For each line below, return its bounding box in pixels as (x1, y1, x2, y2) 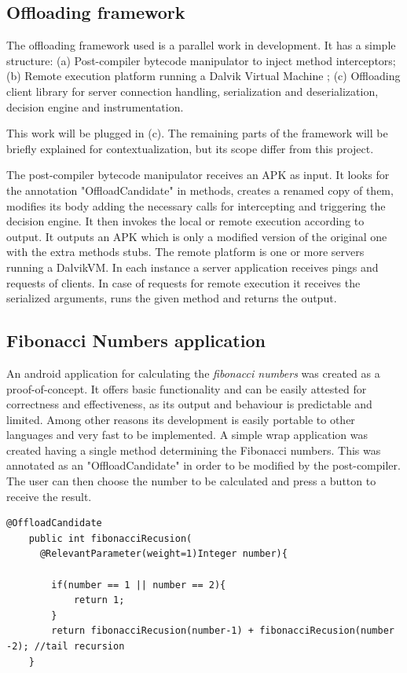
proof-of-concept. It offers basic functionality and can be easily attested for (6, 380, 367, 397)
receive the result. (6, 488, 92, 504)
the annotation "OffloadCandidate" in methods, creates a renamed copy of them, (6, 181, 394, 198)
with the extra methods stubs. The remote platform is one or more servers (6, 243, 365, 260)
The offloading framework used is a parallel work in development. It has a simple (6, 37, 396, 53)
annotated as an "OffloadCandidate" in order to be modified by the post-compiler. (6, 457, 401, 474)
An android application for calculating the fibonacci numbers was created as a (6, 364, 380, 381)
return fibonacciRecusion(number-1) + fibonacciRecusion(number (51, 625, 394, 637)
